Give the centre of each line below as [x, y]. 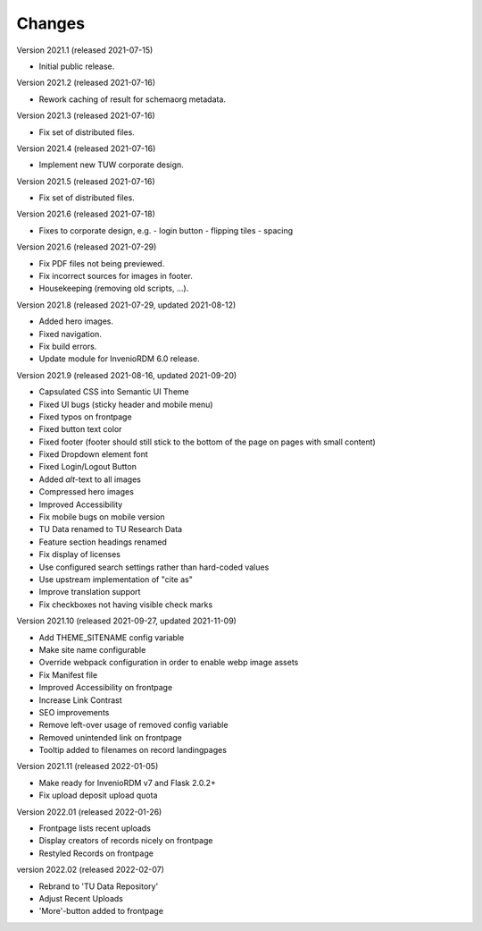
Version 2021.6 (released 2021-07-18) [86, 214]
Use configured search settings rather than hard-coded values [154, 567]
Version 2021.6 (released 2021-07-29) [87, 247]
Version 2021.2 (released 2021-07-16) [86, 83]
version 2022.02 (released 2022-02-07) [91, 870]
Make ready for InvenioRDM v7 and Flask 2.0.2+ [127, 783]
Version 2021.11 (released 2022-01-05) [87, 766]
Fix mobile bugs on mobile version [102, 517]
